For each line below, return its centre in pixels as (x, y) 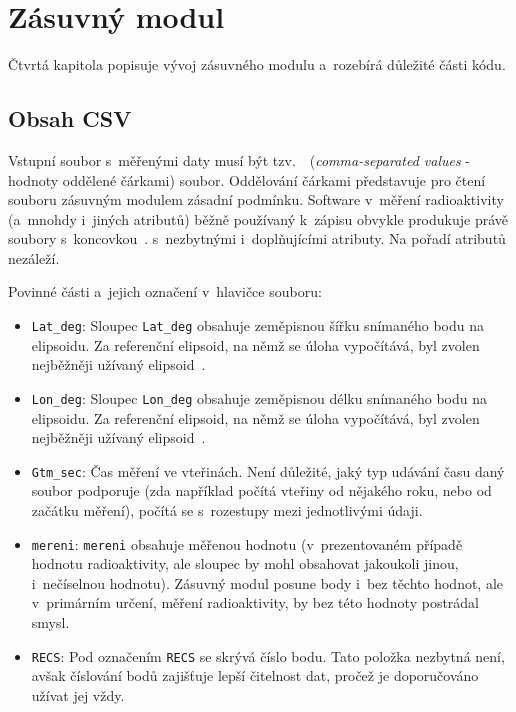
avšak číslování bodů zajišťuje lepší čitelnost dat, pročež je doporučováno (255, 675)
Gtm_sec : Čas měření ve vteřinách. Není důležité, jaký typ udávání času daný (268, 470)
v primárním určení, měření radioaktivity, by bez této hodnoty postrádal (255, 602)
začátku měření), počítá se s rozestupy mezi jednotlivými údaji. (227, 510)
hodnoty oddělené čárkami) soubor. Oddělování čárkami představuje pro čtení (247, 179)
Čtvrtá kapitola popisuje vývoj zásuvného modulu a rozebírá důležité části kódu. (257, 64)
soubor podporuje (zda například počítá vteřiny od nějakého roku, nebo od (261, 490)
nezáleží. (34, 257)
